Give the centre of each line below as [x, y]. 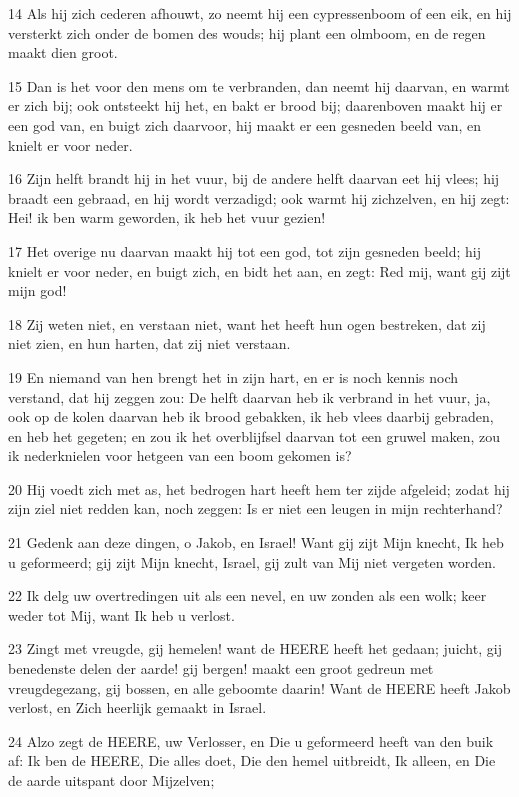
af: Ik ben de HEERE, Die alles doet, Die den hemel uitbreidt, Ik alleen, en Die [252, 760]
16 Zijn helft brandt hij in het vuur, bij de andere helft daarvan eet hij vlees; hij [254, 178]
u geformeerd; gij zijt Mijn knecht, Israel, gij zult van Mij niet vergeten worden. [252, 561]
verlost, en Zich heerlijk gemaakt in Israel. [137, 707]
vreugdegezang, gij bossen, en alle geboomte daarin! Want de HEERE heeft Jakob [259, 687]
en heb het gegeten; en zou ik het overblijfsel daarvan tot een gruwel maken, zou [254, 435]
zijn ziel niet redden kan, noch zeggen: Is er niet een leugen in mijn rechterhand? [255, 508]
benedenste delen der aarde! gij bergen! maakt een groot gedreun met [221, 668]
